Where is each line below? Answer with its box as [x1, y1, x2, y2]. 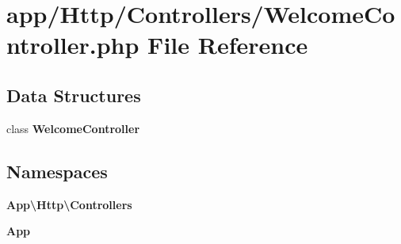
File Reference [147, 29, 308, 61]
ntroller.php [6, 29, 139, 61]
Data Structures [6, 82, 141, 107]
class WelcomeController [6, 120, 140, 136]
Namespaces [6, 158, 108, 183]
